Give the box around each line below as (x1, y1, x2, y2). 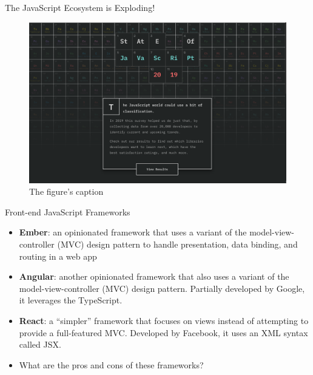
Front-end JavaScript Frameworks (5, 205, 130, 218)
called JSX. (19, 338, 61, 351)
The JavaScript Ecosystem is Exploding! (5, 1, 155, 13)
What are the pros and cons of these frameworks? (19, 358, 204, 371)
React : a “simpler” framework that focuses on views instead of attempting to (19, 314, 309, 326)
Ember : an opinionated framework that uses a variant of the (19, 226, 247, 238)
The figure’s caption (29, 185, 104, 198)
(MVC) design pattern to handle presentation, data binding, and (57, 237, 298, 250)
